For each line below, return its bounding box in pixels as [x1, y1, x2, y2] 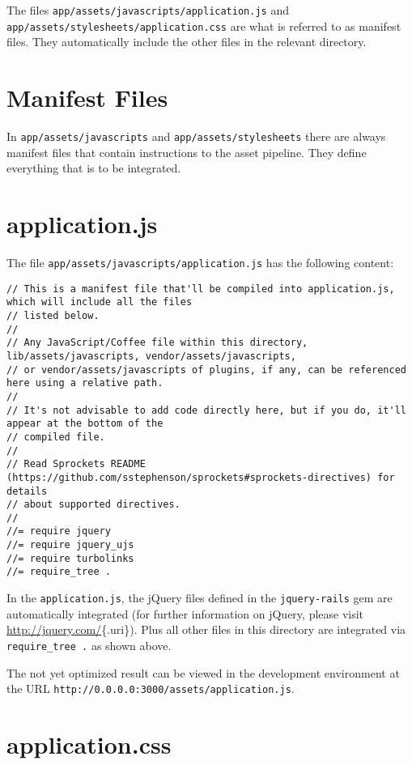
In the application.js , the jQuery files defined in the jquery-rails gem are [6, 589, 393, 606]
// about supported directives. [6, 499, 181, 511]
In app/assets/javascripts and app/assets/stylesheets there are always [6, 128, 386, 145]
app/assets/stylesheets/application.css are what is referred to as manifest [6, 17, 401, 34]
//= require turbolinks [6, 552, 134, 564]
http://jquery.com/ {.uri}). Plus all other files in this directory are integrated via [6, 621, 406, 638]
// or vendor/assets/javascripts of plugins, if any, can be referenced [6, 363, 406, 376]
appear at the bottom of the [6, 418, 164, 430]
